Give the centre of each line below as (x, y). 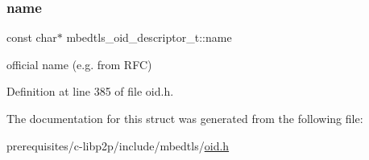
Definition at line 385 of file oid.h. (90, 91)
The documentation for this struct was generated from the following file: (185, 118)
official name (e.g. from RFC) (79, 64)
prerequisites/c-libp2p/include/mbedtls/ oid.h (118, 145)
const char (32, 37)
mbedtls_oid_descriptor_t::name (149, 37)
